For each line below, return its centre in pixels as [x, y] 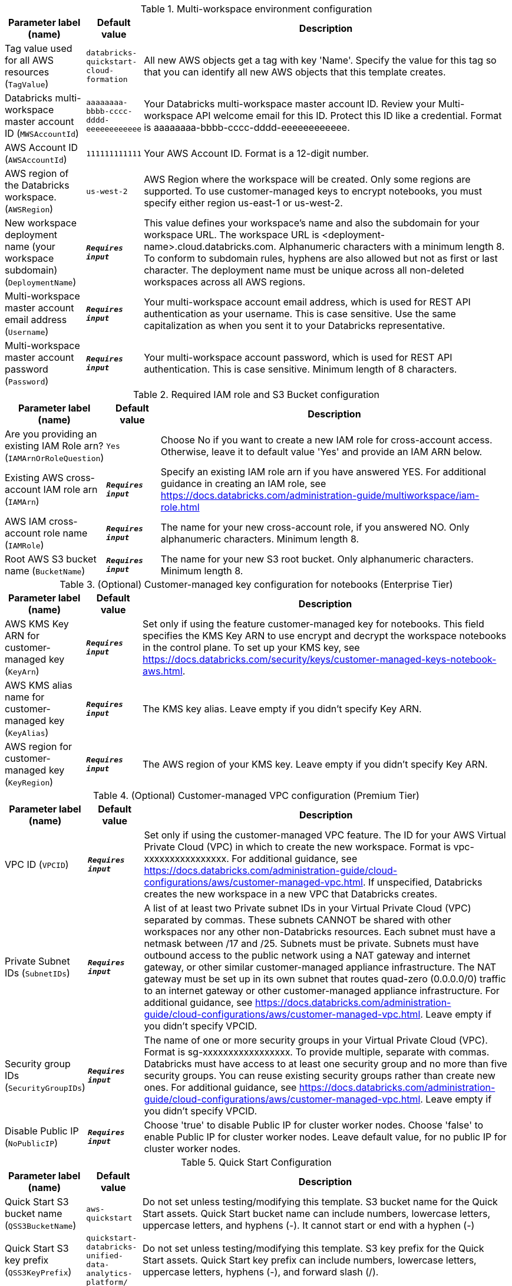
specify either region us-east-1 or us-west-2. [243, 203]
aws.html [163, 671]
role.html [180, 507]
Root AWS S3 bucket [51, 559]
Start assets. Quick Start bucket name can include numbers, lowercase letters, [317, 1213]
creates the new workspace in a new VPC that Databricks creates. [291, 894]
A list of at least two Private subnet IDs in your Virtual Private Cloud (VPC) [308, 908]
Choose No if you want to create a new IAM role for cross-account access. [326, 440]
